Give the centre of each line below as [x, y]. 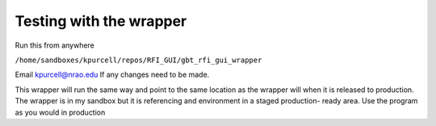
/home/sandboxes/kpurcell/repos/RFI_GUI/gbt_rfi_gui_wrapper [138, 60]
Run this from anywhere [55, 45]
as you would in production [60, 112]
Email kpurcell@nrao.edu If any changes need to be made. [112, 75]
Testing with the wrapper [101, 21]
